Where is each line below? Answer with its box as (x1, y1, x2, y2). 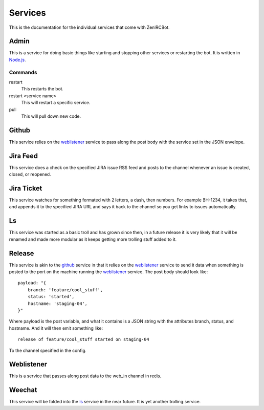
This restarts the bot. (21, 86, 64, 92)
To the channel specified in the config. (9, 347, 87, 353)
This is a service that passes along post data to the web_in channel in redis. (9, 373, 161, 379)
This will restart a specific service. (21, 100, 90, 106)
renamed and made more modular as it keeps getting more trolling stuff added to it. (9, 236, 177, 242)
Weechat (9, 386, 38, 394)
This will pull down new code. (21, 113, 81, 119)
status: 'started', (27, 294, 75, 300)
